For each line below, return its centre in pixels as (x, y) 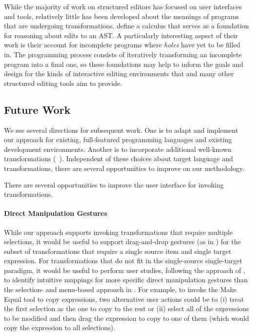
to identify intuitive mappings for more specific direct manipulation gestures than (126, 280)
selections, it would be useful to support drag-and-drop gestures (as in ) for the (122, 241)
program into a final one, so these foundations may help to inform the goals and (124, 64)
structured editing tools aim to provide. (63, 83)
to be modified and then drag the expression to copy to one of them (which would (126, 318)
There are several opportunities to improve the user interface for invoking (114, 184)
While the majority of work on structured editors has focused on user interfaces (123, 6)
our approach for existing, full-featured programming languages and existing (118, 139)
